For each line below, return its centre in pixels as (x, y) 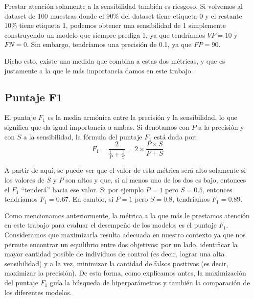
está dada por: (175, 136)
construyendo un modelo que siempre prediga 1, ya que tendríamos (105, 34)
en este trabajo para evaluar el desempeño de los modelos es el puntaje (111, 225)
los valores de (24, 179)
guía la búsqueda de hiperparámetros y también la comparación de (150, 282)
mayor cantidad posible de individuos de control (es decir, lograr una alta (115, 254)
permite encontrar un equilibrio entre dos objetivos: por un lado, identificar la (121, 244)
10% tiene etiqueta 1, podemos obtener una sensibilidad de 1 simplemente (115, 25)
